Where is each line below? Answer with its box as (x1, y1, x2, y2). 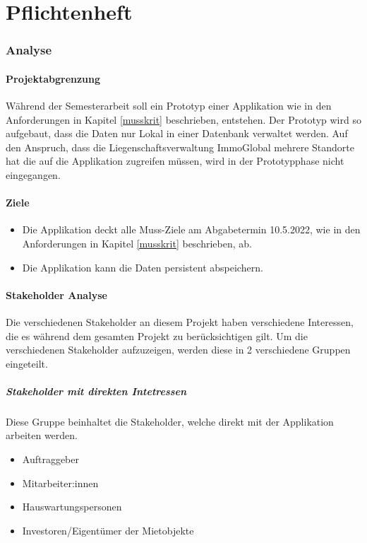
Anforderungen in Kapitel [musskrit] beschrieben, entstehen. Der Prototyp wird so (6, 112, 361, 127)
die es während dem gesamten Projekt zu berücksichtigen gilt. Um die (6, 328, 308, 343)
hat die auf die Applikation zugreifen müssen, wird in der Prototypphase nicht (6, 153, 344, 168)
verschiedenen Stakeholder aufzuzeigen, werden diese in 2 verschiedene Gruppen (6, 342, 351, 357)
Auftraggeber (22, 452, 80, 467)
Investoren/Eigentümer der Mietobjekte (22, 522, 194, 537)
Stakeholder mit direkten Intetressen (6, 383, 187, 398)
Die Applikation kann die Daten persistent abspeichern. (22, 259, 263, 274)
